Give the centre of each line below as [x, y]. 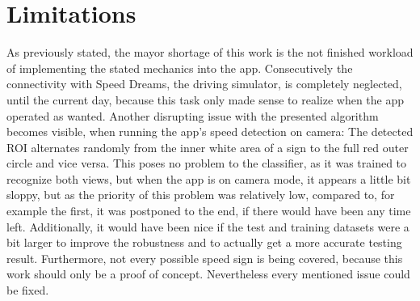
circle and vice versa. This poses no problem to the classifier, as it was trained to [207, 163]
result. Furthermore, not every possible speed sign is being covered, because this [205, 258]
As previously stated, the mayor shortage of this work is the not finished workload [210, 52]
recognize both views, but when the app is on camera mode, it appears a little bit [209, 178]
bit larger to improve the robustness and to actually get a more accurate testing [204, 242]
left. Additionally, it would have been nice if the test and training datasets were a [208, 226]
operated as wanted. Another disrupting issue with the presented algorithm [193, 115]
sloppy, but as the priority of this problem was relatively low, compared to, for [201, 195]
